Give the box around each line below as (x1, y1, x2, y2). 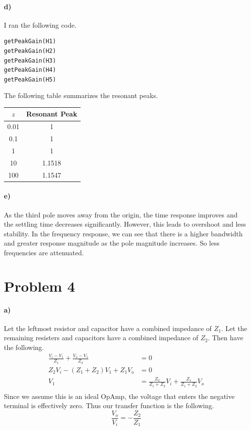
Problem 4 (4, 276, 75, 296)
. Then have (208, 332, 243, 343)
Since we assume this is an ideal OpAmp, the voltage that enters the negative (4, 391, 235, 401)
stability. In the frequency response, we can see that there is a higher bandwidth (4, 228, 243, 238)
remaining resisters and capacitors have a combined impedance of (4, 332, 199, 343)
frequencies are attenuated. (4, 247, 84, 257)
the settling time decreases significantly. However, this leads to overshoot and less (4, 219, 246, 229)
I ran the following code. (4, 19, 77, 30)
